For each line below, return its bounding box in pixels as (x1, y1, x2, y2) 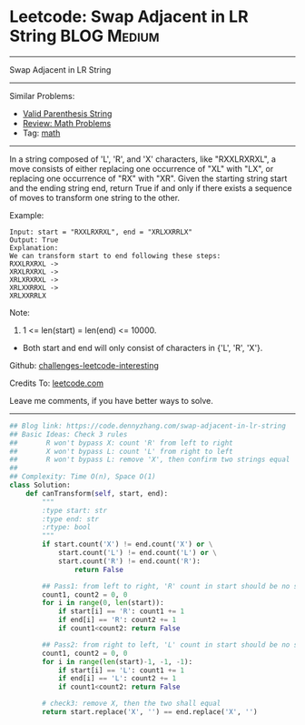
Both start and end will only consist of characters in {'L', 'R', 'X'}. (22, 342, 263, 353)
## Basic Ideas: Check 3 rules (9, 429, 128, 438)
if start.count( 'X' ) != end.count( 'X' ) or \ (42, 539, 213, 549)
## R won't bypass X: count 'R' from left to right (9, 438, 233, 448)
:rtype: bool (42, 523, 92, 532)
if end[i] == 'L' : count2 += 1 (57, 674, 177, 683)
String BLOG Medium (9, 25, 160, 46)
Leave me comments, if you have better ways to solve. (9, 395, 213, 406)
